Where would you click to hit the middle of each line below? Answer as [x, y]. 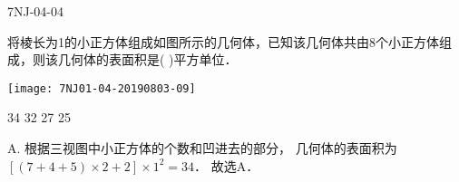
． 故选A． [226, 165]
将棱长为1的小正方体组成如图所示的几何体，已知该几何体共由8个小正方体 [223, 41]
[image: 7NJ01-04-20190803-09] [102, 88]
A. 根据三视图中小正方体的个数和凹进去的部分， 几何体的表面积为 [202, 148]
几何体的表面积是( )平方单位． [147, 59]
